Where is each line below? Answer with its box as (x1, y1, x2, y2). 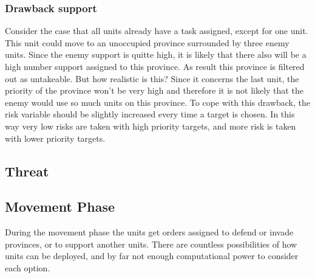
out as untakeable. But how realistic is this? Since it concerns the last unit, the (5, 72, 299, 85)
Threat (5, 161, 49, 180)
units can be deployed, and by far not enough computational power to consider (5, 249, 299, 262)
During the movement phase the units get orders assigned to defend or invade (5, 226, 294, 238)
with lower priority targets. (5, 131, 106, 144)
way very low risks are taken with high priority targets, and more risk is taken (5, 119, 296, 132)
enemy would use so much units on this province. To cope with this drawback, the (5, 96, 310, 108)
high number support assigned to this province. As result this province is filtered (5, 60, 305, 72)
